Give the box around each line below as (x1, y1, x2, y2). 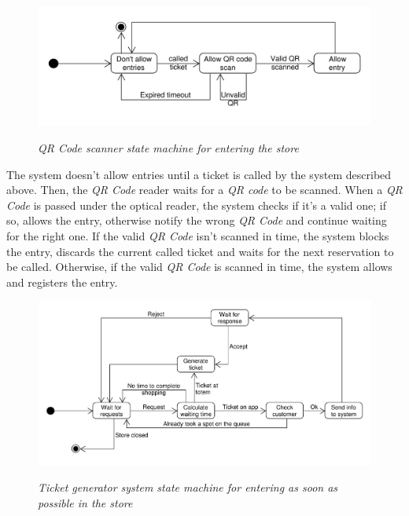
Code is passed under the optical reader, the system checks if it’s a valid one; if (6, 196, 386, 213)
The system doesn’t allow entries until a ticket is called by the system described (6, 166, 392, 182)
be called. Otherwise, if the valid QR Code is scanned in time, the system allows (6, 258, 392, 275)
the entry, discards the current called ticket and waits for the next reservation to (6, 243, 394, 259)
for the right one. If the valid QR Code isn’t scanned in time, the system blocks (6, 227, 389, 243)
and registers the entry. (6, 273, 118, 290)
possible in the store (38, 494, 133, 511)
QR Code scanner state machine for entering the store (38, 139, 299, 156)
